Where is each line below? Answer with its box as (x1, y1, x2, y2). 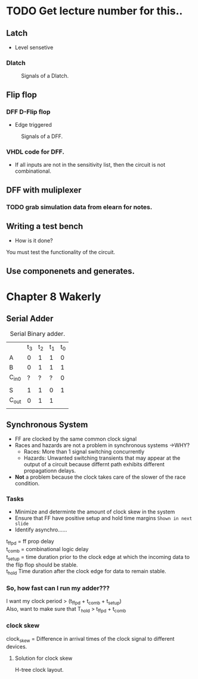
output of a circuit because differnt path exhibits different (23, 461, 165, 468)
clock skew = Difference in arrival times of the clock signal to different (6, 635, 175, 644)
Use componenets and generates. (6, 266, 135, 276)
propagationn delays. (23, 467, 76, 475)
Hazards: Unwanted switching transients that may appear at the (23, 454, 181, 461)
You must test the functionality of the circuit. (6, 249, 115, 256)
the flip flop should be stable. (6, 561, 78, 568)
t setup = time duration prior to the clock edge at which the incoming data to (6, 553, 190, 562)
